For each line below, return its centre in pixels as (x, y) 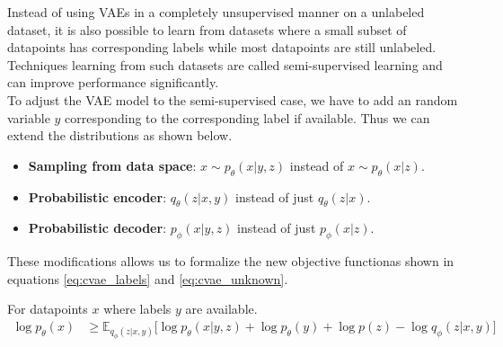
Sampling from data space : (112, 165)
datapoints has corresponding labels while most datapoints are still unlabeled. (222, 47)
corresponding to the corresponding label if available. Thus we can (247, 117)
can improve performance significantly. (113, 82)
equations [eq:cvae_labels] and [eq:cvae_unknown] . (148, 278)
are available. (221, 309)
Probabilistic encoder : (97, 196)
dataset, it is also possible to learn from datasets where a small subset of (207, 29)
